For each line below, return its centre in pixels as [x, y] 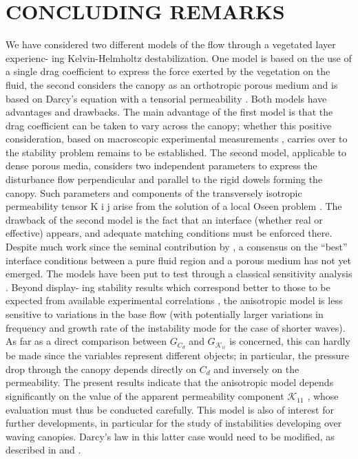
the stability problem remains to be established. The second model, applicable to [176, 152]
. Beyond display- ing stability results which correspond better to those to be [168, 287]
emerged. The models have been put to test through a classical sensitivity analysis [179, 274]
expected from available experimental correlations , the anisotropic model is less [174, 300]
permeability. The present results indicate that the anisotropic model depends [170, 382]
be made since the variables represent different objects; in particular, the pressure [177, 355]
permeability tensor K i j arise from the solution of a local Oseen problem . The [174, 206]
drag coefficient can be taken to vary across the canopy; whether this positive [169, 125]
